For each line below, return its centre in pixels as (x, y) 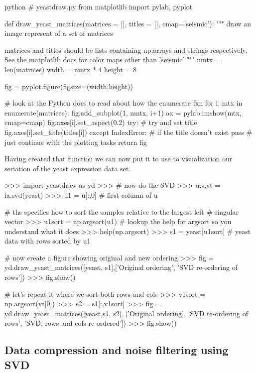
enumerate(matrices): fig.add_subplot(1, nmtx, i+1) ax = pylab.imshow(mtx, (123, 112)
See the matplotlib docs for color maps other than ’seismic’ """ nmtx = (113, 60)
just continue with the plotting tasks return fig (76, 142)
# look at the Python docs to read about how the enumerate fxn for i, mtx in (124, 103)
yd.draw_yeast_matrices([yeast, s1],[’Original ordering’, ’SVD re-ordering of (121, 267)
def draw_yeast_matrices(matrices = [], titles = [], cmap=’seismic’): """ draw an (128, 23)
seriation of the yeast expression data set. (68, 168)
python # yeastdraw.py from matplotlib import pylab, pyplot (99, 6)
